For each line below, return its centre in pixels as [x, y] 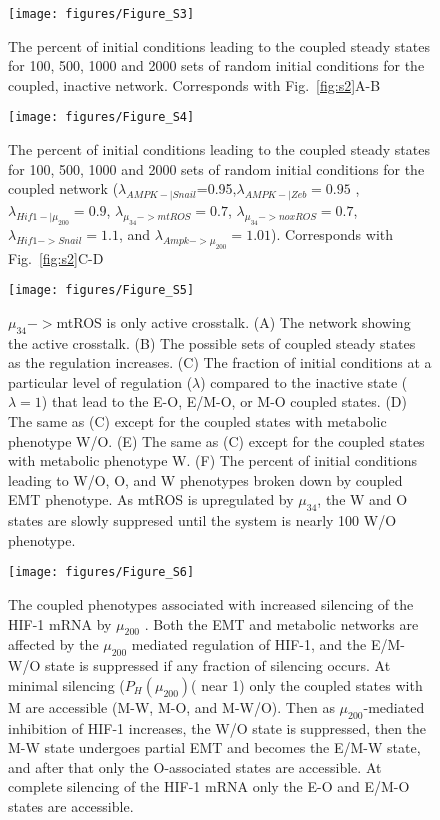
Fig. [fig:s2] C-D [56, 257]
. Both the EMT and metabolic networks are [281, 623]
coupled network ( [63, 188]
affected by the [53, 644]
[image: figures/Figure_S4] [101, 117]
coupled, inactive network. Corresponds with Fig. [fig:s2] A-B [194, 84]
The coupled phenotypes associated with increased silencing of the [211, 604]
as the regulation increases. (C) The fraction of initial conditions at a [220, 362]
